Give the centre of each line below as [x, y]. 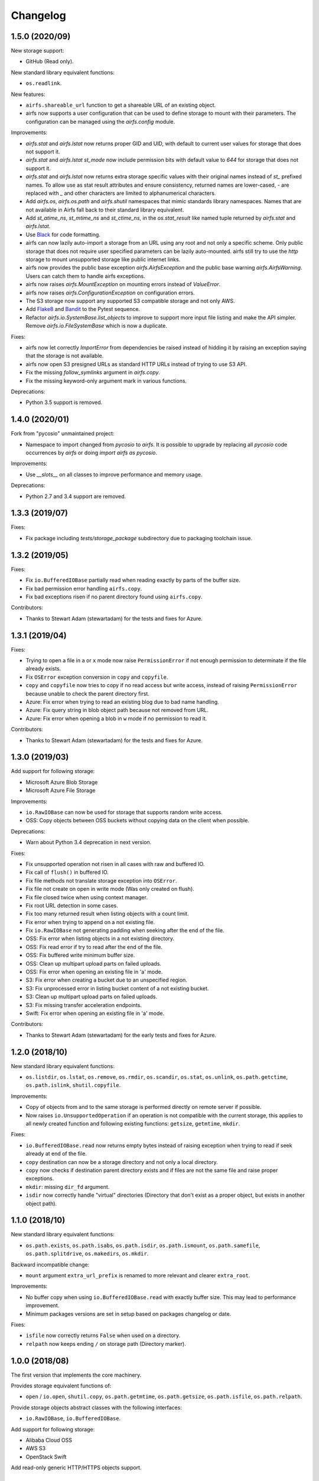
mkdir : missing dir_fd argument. [68, 1187]
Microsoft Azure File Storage [61, 790]
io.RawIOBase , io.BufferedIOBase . [73, 1418]
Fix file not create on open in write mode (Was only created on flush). [110, 889]
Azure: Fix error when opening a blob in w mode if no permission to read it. [116, 718]
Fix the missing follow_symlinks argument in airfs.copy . [93, 373]
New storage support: [38, 51]
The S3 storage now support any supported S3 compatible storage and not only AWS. [130, 301]
